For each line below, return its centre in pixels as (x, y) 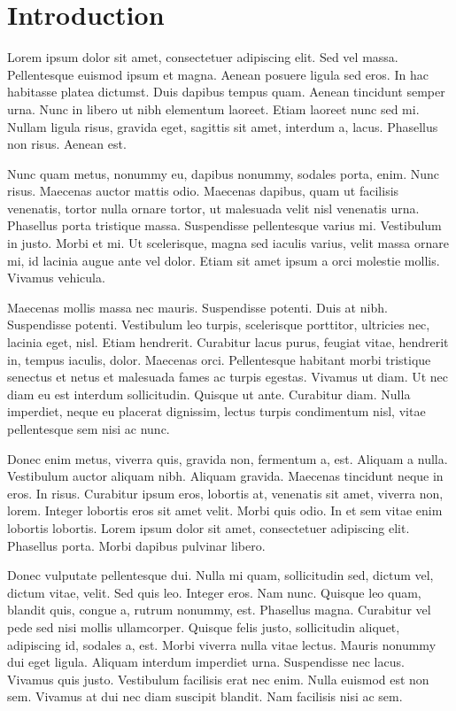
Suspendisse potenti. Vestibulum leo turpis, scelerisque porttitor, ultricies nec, (219, 325)
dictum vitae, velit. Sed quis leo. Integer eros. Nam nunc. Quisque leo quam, (214, 592)
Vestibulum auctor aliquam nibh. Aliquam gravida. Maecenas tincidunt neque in (225, 476)
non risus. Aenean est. (67, 144)
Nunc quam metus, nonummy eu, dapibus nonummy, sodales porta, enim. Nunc (224, 173)
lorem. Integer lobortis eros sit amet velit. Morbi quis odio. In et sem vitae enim (225, 510)
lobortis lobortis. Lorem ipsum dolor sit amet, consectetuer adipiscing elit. (209, 527)
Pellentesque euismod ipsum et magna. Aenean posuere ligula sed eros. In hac (218, 74)
